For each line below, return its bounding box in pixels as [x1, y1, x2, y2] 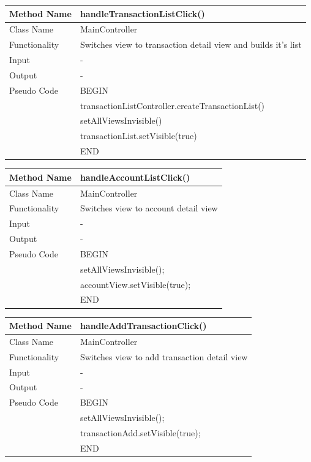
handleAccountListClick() [80, 170, 190, 183]
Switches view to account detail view [80, 202, 218, 214]
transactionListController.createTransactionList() [80, 99, 265, 112]
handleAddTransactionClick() [80, 319, 207, 332]
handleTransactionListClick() [80, 7, 205, 20]
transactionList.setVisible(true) [80, 129, 197, 142]
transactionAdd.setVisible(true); [80, 426, 201, 439]
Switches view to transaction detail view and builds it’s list [80, 38, 302, 51]
